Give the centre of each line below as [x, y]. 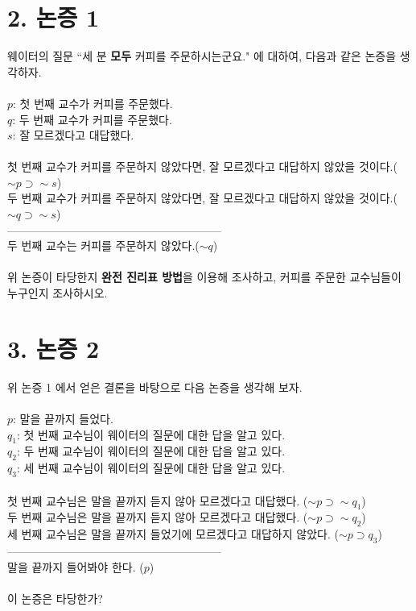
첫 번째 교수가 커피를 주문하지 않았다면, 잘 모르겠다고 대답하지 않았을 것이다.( [202, 166]
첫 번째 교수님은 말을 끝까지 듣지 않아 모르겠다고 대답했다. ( [158, 500]
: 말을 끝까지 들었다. [63, 418]
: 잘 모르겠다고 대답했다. [73, 135]
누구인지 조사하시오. [58, 293]
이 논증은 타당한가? [55, 598]
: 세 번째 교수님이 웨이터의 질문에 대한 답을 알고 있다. [151, 468]
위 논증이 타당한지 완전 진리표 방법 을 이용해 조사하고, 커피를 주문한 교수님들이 [204, 277]
